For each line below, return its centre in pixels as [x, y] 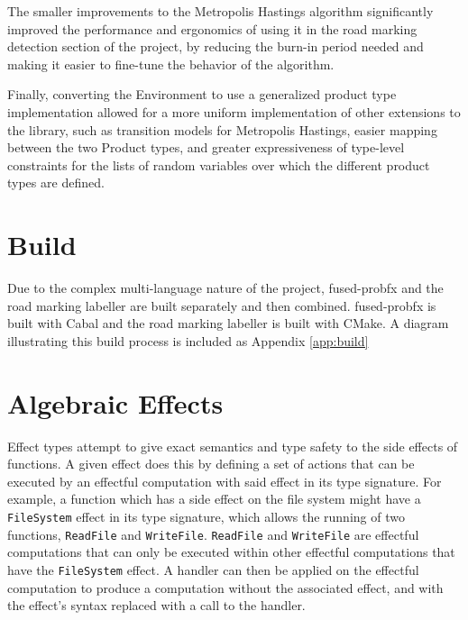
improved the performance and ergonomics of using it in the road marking [212, 28]
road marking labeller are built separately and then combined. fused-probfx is [222, 305]
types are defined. [56, 182]
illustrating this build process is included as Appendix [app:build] [188, 340]
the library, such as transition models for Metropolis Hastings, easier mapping [222, 129]
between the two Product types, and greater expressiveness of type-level [206, 147]
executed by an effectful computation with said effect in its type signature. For [225, 481]
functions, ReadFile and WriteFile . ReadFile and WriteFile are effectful [213, 534]
